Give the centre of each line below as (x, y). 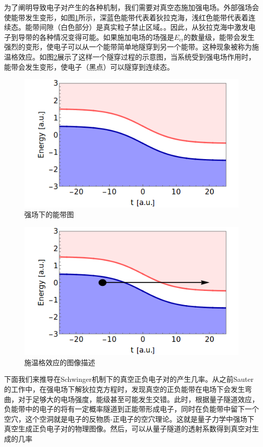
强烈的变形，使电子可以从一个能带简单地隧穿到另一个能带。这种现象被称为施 (131, 47)
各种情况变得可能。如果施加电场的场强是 (106, 37)
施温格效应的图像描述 (60, 362)
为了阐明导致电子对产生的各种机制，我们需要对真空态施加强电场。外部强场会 (131, 7)
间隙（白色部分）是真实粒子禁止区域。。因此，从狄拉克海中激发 (144, 27)
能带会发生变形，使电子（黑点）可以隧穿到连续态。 (89, 66)
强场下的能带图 (49, 214)
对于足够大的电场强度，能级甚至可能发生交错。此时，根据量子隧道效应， (138, 399)
